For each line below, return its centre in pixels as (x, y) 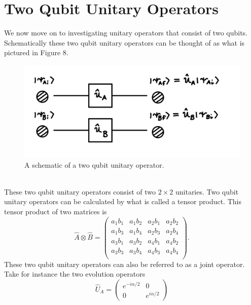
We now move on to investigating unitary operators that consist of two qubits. (126, 33)
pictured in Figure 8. (36, 52)
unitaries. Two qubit (207, 191)
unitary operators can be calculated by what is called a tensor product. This (123, 201)
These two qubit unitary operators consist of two (80, 191)
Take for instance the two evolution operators (75, 274)
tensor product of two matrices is (56, 211)
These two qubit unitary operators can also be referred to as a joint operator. (124, 264)
